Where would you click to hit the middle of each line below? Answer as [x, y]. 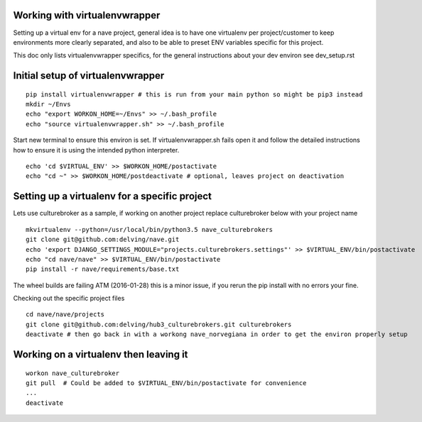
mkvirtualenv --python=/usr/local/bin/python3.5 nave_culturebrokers [150, 229]
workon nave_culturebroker [73, 373]
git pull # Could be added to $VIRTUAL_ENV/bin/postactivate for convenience [166, 383]
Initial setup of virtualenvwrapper [89, 76]
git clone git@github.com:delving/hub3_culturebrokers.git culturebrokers [159, 324]
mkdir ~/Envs [48, 104]
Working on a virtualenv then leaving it [101, 355]
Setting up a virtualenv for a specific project [113, 196]
